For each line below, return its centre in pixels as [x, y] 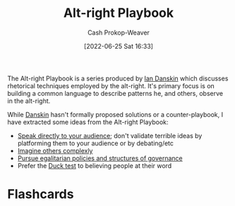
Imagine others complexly [55, 150]
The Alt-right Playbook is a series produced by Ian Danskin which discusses [118, 78]
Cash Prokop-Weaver [119, 32]
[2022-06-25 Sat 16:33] [119, 46]
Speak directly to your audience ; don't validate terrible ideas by [110, 135]
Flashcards [41, 194]
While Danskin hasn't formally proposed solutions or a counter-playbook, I [115, 114]
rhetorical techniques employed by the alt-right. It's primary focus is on [111, 85]
